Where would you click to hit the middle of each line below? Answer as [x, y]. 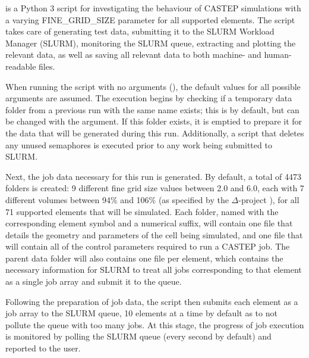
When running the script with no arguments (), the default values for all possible [153, 86]
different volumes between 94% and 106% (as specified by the [117, 199]
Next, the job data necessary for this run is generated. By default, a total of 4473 [154, 176]
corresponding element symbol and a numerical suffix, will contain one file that [149, 223]
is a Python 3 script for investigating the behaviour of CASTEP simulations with [153, 8]
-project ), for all [269, 199]
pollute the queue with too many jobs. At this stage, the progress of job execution [155, 324]
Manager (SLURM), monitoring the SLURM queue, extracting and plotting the [151, 43]
